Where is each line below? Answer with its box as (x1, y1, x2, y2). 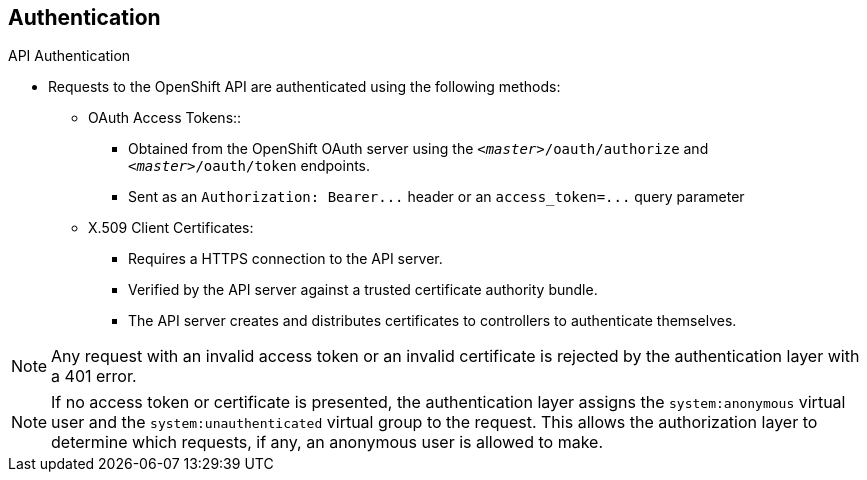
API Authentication (8, 47, 131, 65)
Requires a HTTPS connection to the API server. (128, 250, 443, 268)
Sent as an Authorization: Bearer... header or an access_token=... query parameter (128, 188, 745, 206)
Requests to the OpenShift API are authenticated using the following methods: (48, 78, 561, 96)
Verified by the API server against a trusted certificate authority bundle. (128, 281, 598, 299)
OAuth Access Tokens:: (88, 109, 242, 127)
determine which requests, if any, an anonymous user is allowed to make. (51, 432, 603, 453)
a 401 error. (51, 366, 137, 387)
